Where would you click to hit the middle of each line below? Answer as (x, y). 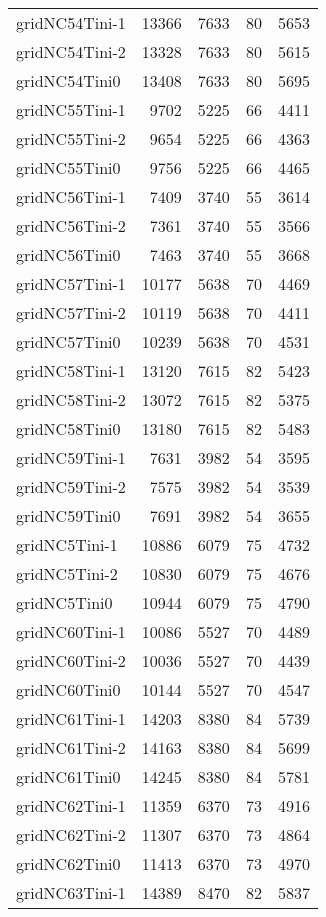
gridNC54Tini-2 (71, 51)
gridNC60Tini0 (68, 689)
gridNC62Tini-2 (71, 834)
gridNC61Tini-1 (71, 718)
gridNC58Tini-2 (71, 399)
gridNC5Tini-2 (67, 573)
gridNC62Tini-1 (71, 805)
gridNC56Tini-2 (71, 225)
